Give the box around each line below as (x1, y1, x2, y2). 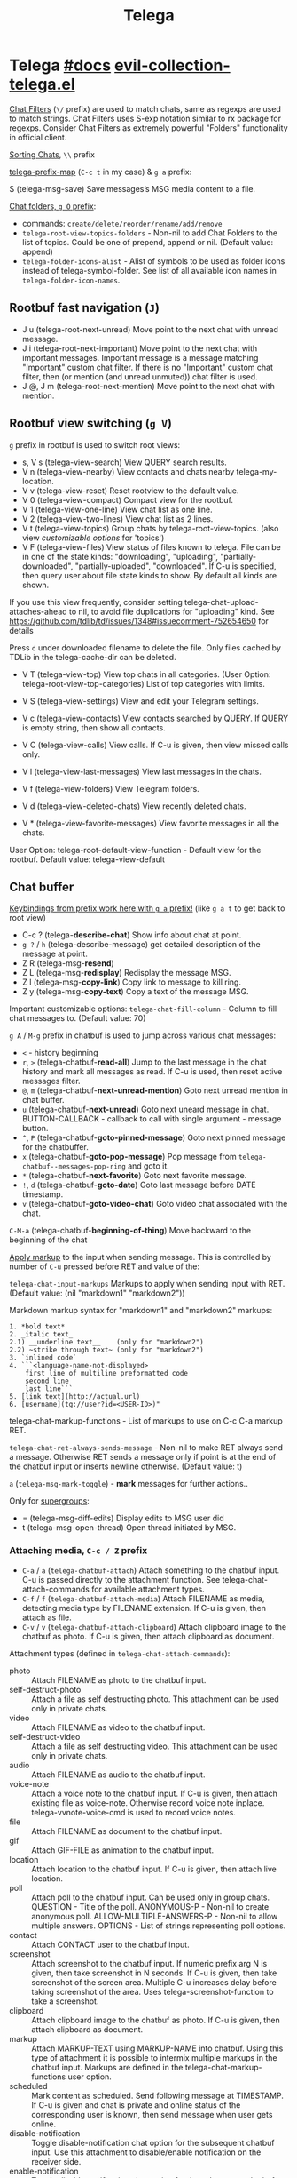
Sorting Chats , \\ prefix (9, 148, 96, 160)
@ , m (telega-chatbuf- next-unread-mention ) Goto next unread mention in (21, 1085, 288, 1096)
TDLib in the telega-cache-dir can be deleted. (9, 651, 176, 662)
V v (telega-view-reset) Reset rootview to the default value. (21, 485, 239, 496)
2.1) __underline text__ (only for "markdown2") (9, 1338, 204, 1347)
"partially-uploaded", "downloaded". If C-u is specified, (74, 561, 277, 571)
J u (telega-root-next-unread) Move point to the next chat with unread (21, 323, 279, 334)
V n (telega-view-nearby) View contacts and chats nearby (21, 466, 235, 476)
